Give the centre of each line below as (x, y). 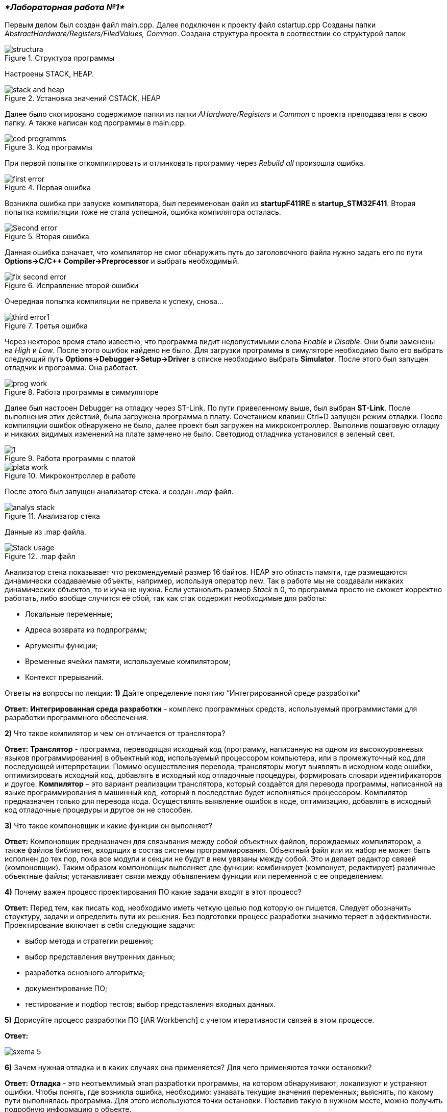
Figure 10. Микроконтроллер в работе (70, 476)
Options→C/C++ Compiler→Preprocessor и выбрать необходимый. (122, 261)
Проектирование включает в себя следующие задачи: (100, 925)
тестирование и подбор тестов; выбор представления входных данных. (151, 1004)
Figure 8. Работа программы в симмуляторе (82, 392)
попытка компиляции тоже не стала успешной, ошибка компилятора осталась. (143, 212)
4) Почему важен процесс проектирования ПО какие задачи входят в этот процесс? (153, 892)
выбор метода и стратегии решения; (89, 941)
